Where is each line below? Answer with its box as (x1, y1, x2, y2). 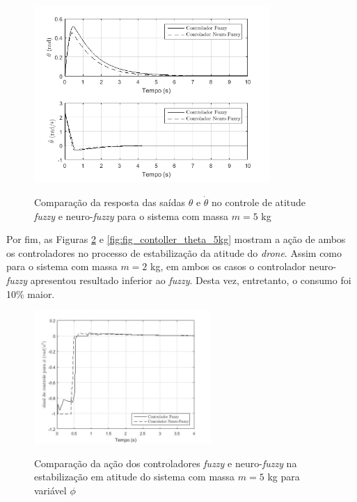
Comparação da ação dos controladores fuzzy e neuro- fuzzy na (34, 455, 297, 470)
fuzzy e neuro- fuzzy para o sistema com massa (34, 208, 229, 223)
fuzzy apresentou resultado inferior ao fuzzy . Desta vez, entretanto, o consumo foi (6, 272, 351, 287)
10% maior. (6, 286, 55, 301)
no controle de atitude (212, 194, 306, 209)
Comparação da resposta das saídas (34, 194, 186, 209)
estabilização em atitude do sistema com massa (34, 469, 235, 484)
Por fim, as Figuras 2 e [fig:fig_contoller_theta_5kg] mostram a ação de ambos (6, 232, 346, 246)
